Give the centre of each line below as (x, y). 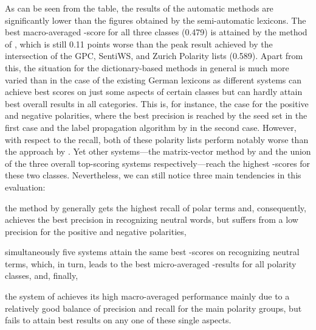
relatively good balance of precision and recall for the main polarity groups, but (153, 308)
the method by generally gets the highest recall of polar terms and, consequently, (156, 207)
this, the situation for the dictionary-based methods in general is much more (147, 67)
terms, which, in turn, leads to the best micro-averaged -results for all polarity (151, 263)
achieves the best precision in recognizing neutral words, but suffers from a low (152, 219)
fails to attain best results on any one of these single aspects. (118, 320)
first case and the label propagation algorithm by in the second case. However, (151, 127)
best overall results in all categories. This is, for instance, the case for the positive (157, 103)
